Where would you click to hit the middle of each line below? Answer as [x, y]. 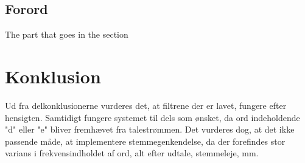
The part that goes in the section [67, 34]
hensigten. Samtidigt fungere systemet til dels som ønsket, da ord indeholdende [152, 117]
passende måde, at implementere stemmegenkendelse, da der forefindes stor [145, 141]
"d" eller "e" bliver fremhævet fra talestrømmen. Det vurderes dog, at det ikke [150, 129]
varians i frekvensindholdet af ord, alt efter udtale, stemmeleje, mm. [132, 153]
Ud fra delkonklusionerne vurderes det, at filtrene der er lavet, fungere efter [146, 105]
